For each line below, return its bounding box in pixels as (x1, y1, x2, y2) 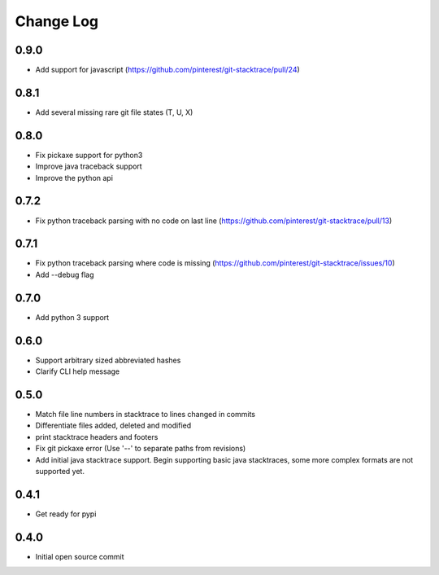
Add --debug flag (35, 270, 94, 279)
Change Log (15, 12, 99, 30)
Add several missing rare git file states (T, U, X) (35, 107, 193, 117)
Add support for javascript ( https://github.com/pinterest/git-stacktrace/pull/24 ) (35, 65, 300, 75)
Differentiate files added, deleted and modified (35, 420, 192, 431)
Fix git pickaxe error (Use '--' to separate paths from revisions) (35, 444, 246, 454)
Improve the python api (35, 173, 114, 182)
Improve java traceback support (35, 161, 142, 171)
